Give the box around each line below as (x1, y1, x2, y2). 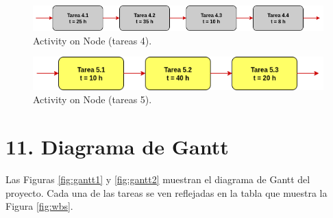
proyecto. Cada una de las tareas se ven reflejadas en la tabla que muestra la (5, 185, 328, 200)
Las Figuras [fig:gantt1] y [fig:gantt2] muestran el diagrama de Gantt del (5, 172, 310, 186)
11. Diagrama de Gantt (5, 132, 229, 160)
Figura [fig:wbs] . (5, 199, 73, 213)
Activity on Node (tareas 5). (33, 92, 152, 107)
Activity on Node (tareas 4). (33, 33, 152, 47)
